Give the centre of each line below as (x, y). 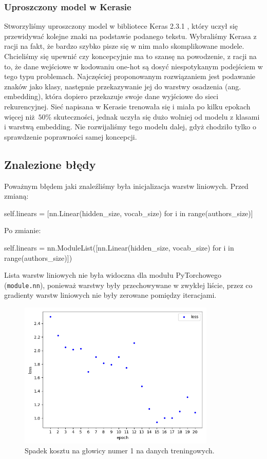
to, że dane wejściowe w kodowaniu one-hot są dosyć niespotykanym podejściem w (133, 66)
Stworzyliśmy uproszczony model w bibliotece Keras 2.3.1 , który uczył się (121, 26)
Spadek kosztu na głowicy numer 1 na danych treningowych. (120, 451)
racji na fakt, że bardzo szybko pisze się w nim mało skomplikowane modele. (124, 46)
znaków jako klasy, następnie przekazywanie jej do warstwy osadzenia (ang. (123, 86)
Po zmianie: (23, 230)
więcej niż (20, 116)
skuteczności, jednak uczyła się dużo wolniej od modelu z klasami (157, 116)
